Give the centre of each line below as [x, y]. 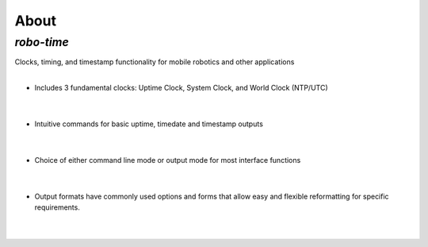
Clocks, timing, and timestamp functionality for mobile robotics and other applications [155, 62]
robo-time [42, 42]
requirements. [57, 207]
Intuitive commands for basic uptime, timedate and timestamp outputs [149, 124]
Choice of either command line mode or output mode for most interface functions [168, 160]
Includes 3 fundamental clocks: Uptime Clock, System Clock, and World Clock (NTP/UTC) [181, 88]
